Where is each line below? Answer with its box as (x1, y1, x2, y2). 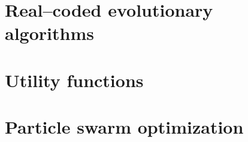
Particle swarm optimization (5, 115, 244, 139)
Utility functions (5, 67, 144, 92)
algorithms (5, 21, 94, 45)
